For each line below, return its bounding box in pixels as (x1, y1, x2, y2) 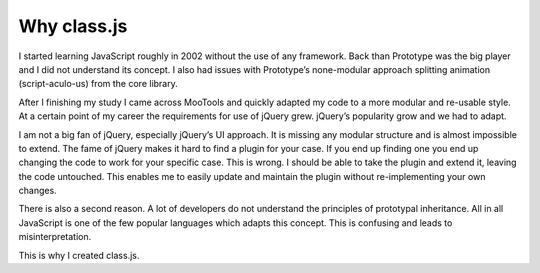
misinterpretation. (18, 231, 92, 243)
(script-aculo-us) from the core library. (18, 78, 179, 90)
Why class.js (18, 15, 128, 37)
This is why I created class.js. (18, 249, 140, 261)
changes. (18, 185, 57, 197)
